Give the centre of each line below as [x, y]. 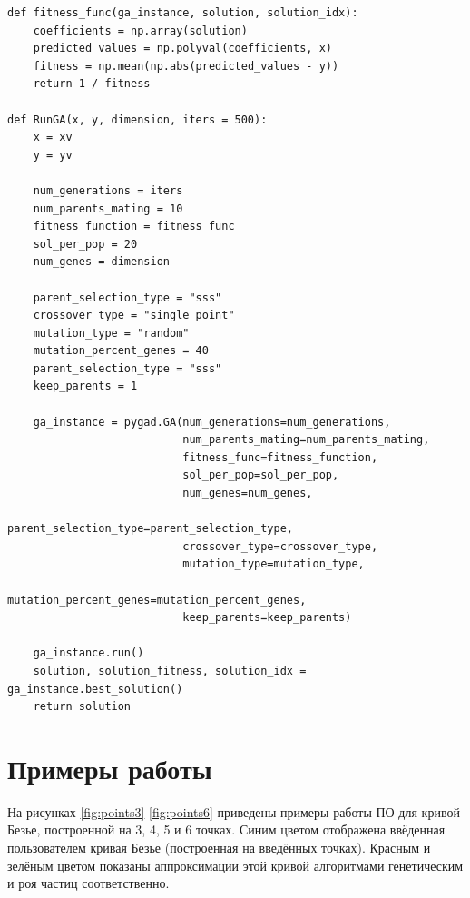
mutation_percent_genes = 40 [121, 351]
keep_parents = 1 [85, 386]
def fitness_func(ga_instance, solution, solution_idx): [183, 13]
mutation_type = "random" [111, 333]
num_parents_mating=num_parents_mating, [306, 440]
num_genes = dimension [101, 262]
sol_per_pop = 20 [85, 244]
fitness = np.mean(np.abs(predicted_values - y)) [186, 66]
